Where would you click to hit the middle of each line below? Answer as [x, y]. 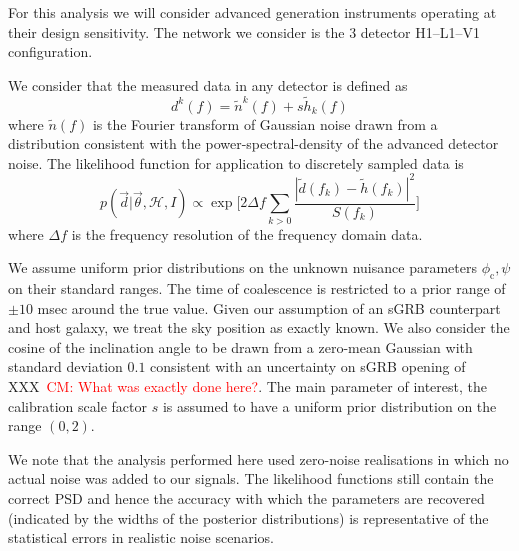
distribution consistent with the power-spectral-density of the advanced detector [253, 143]
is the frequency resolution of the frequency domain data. [247, 233]
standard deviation [65, 366]
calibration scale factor [77, 405]
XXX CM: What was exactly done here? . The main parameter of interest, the [247, 386]
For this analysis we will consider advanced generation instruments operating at [252, 12]
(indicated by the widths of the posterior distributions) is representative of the [248, 517]
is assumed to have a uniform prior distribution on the [329, 405]
